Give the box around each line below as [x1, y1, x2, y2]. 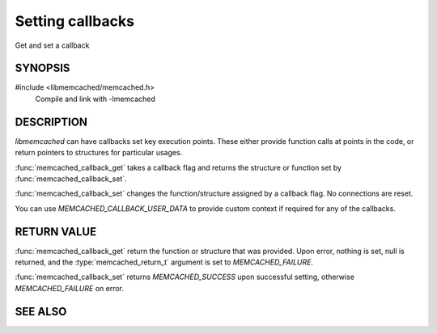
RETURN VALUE [15, 225, 97, 239]
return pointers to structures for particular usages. [15, 148, 183, 158]
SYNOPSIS [15, 61, 70, 75]
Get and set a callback [15, 40, 90, 50]
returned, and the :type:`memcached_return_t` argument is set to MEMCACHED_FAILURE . [15, 257, 314, 267]
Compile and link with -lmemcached [35, 94, 155, 104]
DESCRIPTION [15, 115, 88, 129]
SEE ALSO [15, 304, 67, 319]
